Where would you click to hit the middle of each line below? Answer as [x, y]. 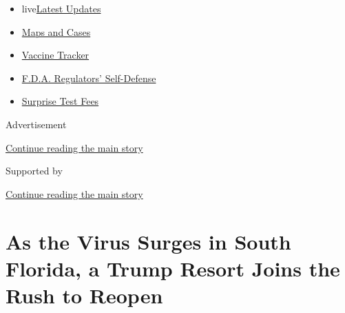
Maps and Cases [56, 31]
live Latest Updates [61, 8]
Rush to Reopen [84, 295]
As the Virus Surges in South [148, 241]
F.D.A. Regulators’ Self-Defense [89, 78]
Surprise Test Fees [60, 101]
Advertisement [36, 124]
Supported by [34, 171]
